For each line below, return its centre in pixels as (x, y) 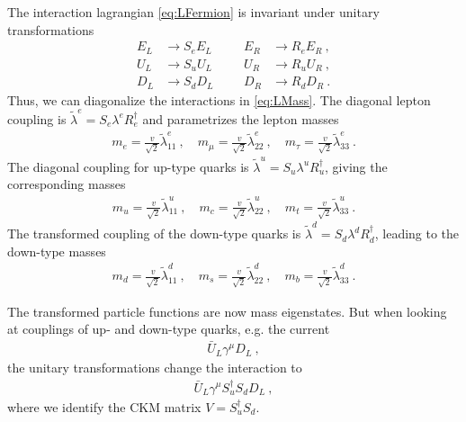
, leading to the (417, 233)
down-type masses (57, 251)
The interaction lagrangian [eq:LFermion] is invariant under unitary (193, 12)
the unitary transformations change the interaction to (155, 368)
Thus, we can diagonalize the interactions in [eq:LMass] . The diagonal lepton (219, 99)
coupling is (37, 118)
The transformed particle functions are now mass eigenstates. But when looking (227, 311)
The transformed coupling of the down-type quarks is (154, 233)
